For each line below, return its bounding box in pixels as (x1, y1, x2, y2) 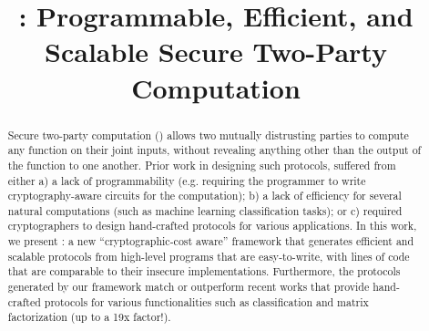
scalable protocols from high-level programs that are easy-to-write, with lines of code (7, 248, 410, 264)
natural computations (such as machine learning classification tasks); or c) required (7, 202, 403, 218)
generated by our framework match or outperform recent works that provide (7, 279, 370, 295)
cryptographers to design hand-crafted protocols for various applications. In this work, (7, 218, 417, 233)
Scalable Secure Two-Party (45, 33, 387, 70)
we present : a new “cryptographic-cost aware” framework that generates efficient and (7, 233, 414, 249)
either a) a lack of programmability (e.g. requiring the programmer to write (7, 172, 366, 188)
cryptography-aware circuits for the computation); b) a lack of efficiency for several (7, 188, 402, 203)
